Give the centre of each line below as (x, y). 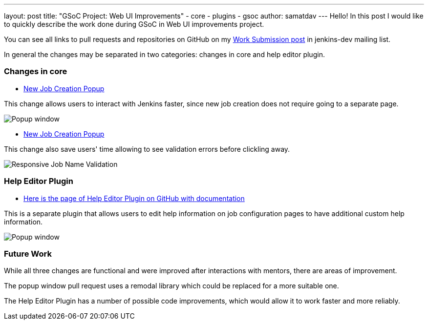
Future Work (28, 253)
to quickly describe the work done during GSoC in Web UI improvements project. (134, 24)
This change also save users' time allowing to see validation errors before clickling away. (147, 149)
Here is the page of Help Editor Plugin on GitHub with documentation (134, 198)
